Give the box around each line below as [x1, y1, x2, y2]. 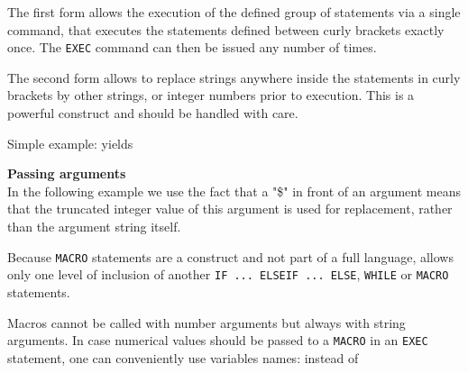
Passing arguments [7, 164, 126, 183]
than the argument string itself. [7, 217, 181, 235]
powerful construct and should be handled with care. [7, 104, 298, 123]
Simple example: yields [7, 133, 133, 152]
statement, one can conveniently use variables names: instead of [7, 348, 359, 367]
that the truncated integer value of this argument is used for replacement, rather [7, 199, 453, 218]
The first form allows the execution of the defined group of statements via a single [7, 3, 461, 21]
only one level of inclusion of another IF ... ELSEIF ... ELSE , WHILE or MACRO [7, 265, 449, 284]
